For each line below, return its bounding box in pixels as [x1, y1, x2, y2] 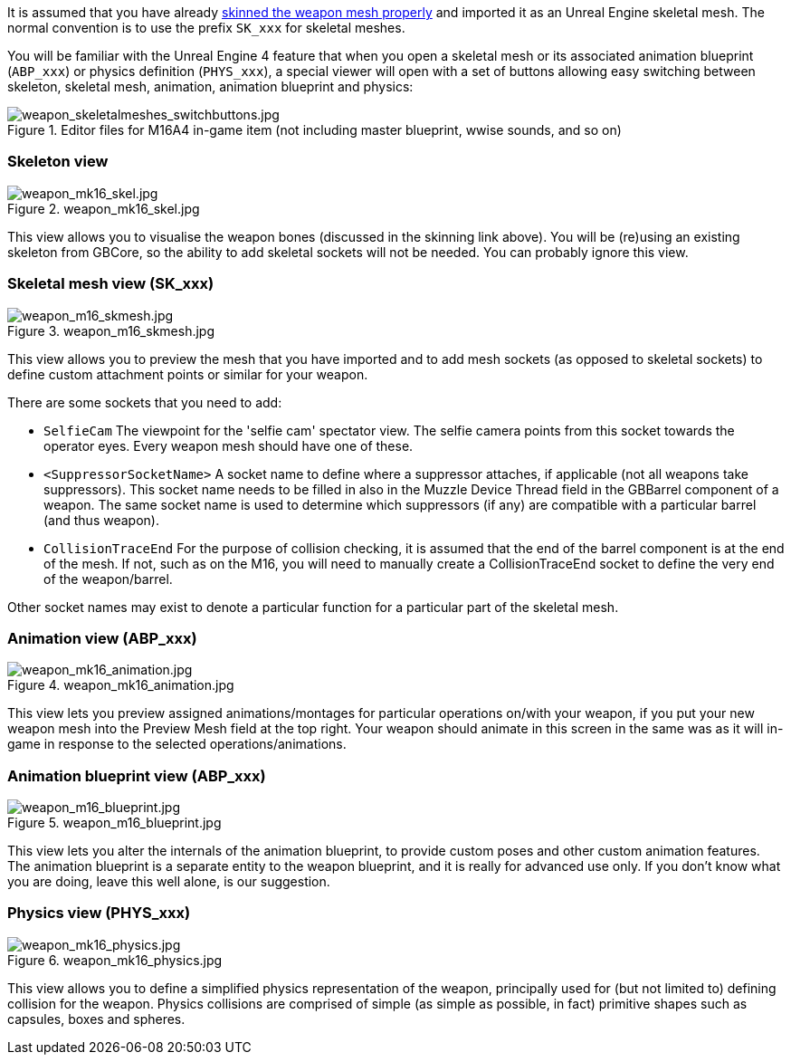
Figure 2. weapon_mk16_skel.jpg [7, 200, 200, 216]
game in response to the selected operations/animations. [7, 736, 347, 752]
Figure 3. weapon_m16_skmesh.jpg [7, 322, 215, 339]
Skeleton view [7, 152, 109, 171]
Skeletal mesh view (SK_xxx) [7, 274, 214, 293]
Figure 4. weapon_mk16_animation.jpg [7, 677, 234, 694]
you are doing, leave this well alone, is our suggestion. [7, 874, 330, 889]
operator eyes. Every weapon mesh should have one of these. [43, 437, 414, 454]
